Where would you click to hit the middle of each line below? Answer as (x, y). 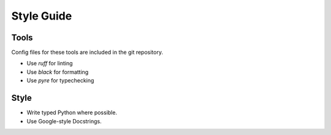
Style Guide (42, 16)
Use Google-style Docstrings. (64, 121)
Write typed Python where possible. (72, 112)
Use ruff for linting (50, 64)
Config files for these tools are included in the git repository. (87, 53)
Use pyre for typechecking (60, 81)
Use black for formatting (58, 72)
